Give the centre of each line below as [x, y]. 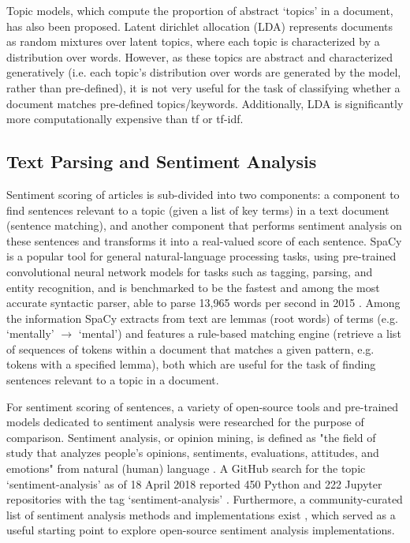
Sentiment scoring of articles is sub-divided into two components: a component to [203, 194]
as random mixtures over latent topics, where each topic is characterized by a [193, 41]
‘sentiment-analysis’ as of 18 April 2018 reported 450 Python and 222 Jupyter [194, 483]
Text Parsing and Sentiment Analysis [162, 161]
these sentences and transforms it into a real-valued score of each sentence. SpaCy [204, 240]
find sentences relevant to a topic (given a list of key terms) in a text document [198, 210]
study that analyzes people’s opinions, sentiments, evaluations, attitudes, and [193, 453]
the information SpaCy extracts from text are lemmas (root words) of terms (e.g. [202, 318]
